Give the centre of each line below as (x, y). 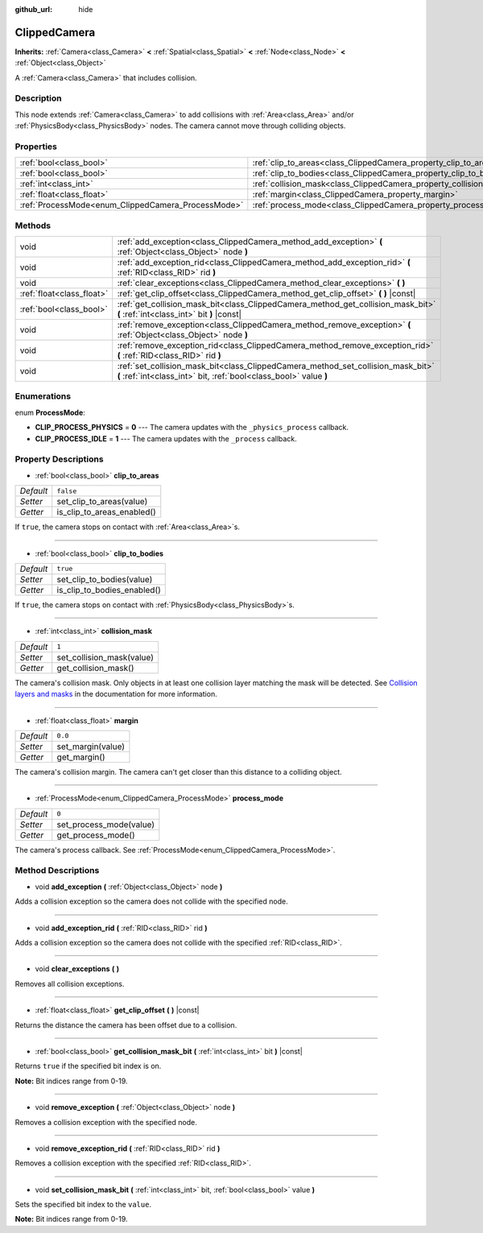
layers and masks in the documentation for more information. (116, 694)
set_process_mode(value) (106, 824)
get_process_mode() (96, 835)
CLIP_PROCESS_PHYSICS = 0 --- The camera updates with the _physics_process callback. (192, 428)
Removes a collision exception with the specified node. (106, 1122)
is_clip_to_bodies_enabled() (109, 590)
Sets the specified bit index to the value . (83, 1205)
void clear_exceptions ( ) (77, 969)
